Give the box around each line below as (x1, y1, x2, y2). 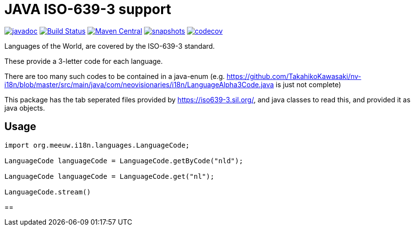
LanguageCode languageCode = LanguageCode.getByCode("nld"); (4, 156, 243, 165)
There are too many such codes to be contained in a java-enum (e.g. (4, 72, 225, 80)
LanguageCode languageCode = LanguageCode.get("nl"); (4, 172, 214, 180)
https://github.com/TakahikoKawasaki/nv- (227, 72, 361, 80)
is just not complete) (275, 80, 341, 89)
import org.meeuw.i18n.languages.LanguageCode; (4, 141, 190, 149)
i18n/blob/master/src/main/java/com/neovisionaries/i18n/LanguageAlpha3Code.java (4, 80, 274, 89)
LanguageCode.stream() (4, 188, 91, 196)
